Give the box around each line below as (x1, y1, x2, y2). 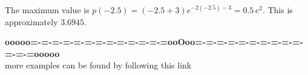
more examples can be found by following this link (5, 59, 192, 71)
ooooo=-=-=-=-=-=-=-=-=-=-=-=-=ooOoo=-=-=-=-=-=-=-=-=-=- (5, 35, 304, 48)
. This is (262, 4, 293, 16)
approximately (5, 15, 58, 28)
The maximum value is (5, 4, 90, 16)
